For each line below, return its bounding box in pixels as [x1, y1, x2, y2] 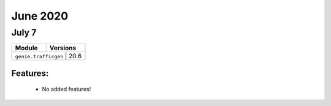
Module [15, 44, 38, 52]
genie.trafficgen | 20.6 [15, 52, 82, 61]
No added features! [42, 86, 91, 93]
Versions [49, 44, 77, 52]
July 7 [11, 27, 37, 38]
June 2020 [11, 9, 69, 23]
